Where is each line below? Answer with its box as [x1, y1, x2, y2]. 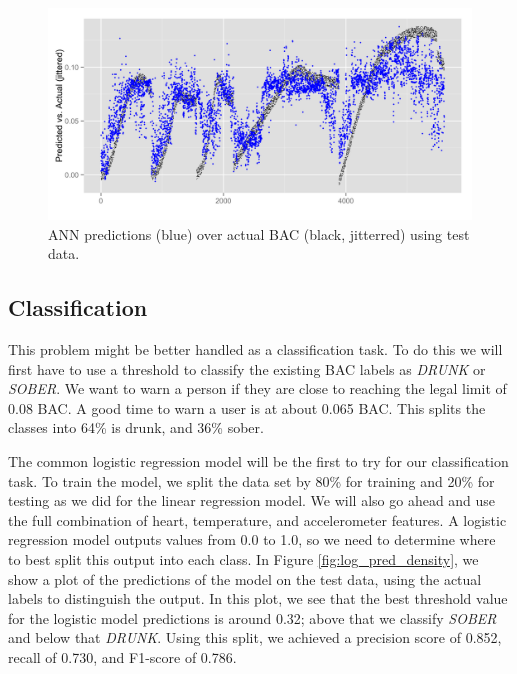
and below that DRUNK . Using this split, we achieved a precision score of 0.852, [8, 627, 502, 648]
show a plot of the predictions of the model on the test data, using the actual [8, 568, 482, 589]
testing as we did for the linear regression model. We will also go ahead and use [8, 490, 496, 511]
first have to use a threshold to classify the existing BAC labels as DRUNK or [8, 358, 486, 379]
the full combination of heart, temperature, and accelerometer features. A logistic [8, 509, 507, 530]
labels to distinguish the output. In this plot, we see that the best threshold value [8, 588, 508, 609]
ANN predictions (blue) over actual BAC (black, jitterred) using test [48, 223, 470, 244]
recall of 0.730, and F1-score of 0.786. [8, 646, 237, 667]
